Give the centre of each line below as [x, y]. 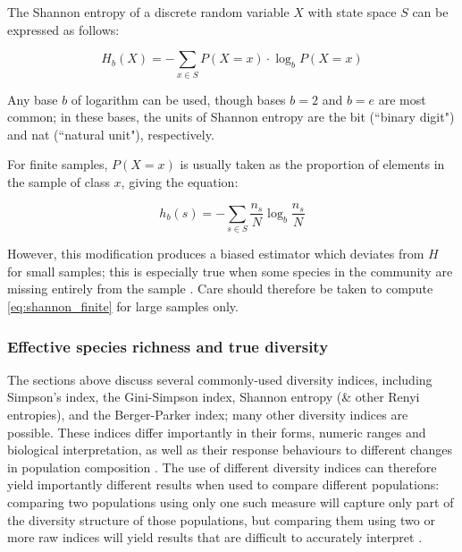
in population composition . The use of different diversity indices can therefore [222, 467]
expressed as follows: [63, 29]
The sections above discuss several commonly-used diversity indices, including [220, 379]
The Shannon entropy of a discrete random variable [148, 12]
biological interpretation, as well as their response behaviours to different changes [230, 450]
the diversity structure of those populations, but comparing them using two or [221, 519]
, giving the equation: [180, 181]
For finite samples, [58, 164]
